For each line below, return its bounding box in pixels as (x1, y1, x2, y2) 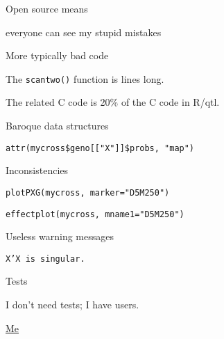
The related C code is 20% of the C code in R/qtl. (6, 95, 220, 109)
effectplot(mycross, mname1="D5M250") (6, 209, 184, 219)
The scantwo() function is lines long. (6, 71, 164, 86)
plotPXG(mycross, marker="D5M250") (6, 187, 170, 198)
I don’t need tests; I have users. (6, 297, 139, 312)
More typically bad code (6, 48, 109, 63)
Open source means (6, 1, 88, 15)
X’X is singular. (6, 253, 85, 264)
